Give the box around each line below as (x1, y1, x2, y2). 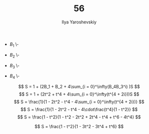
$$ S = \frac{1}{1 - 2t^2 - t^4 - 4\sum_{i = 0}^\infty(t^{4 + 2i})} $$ (14, 99, 145, 105)
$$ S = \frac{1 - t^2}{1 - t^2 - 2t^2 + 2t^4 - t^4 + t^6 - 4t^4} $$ (17, 114, 141, 120)
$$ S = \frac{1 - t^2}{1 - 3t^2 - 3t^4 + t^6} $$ (34, 124, 124, 130)
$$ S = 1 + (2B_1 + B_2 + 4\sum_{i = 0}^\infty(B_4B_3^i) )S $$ (18, 84, 140, 90)
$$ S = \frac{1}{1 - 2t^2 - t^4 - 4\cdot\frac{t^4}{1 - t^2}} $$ (20, 107, 138, 113)
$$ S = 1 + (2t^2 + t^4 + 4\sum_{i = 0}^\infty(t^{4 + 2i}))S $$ (18, 91, 139, 97)
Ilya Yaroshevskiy (61, 19, 97, 25)
